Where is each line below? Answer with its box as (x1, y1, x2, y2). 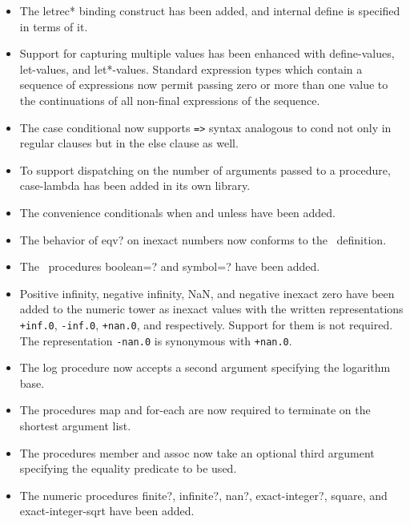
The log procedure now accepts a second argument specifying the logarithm (19, 359, 391, 376)
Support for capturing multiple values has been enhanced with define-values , (19, 45, 395, 62)
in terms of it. (19, 18, 88, 34)
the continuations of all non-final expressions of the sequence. (19, 91, 320, 108)
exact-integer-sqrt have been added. (19, 502, 195, 519)
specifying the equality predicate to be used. (19, 460, 237, 477)
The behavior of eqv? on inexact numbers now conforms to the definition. (19, 231, 387, 248)
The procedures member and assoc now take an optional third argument (19, 444, 375, 461)
